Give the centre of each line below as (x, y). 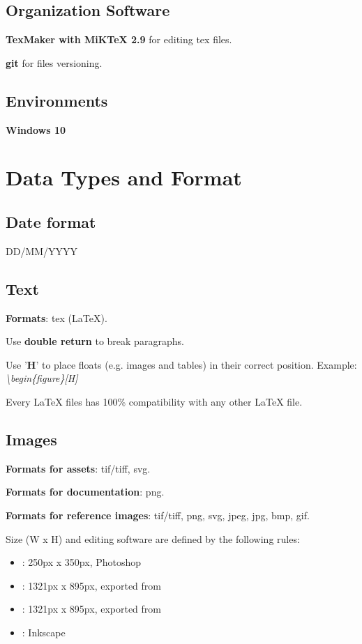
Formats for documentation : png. (85, 492)
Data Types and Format (124, 177)
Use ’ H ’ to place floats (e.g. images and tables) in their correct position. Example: (181, 364)
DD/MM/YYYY (42, 251)
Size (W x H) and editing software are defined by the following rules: (153, 538)
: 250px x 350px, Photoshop (82, 562)
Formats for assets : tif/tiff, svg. (78, 468)
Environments (57, 100)
